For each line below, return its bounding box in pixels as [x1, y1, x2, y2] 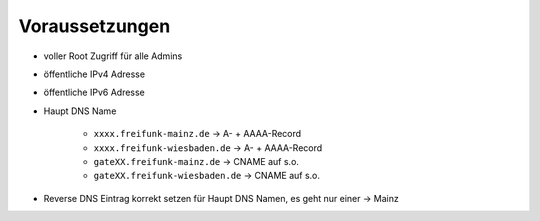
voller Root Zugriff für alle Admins [43, 50, 183, 62]
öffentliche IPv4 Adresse [43, 68, 145, 80]
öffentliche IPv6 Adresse [43, 86, 145, 99]
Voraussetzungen [18, 15, 171, 37]
